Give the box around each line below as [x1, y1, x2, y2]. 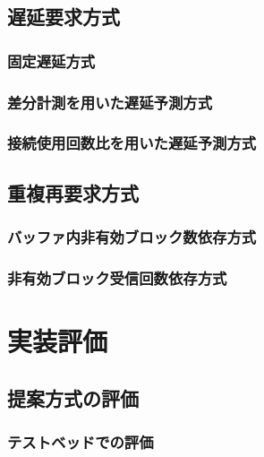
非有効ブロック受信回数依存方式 [7, 266, 227, 289]
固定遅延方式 [7, 49, 96, 72]
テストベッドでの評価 [7, 430, 154, 453]
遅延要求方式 [7, 3, 120, 30]
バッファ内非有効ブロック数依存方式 [7, 226, 257, 248]
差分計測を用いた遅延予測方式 [7, 91, 213, 113]
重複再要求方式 [7, 178, 139, 206]
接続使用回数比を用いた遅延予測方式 [7, 132, 257, 154]
